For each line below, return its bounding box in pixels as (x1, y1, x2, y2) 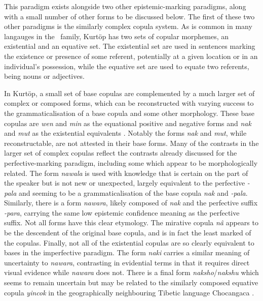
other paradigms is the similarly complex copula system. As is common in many (4, 21, 252, 32)
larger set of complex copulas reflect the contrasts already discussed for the (4, 147, 237, 158)
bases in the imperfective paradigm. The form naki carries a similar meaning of (4, 247, 250, 258)
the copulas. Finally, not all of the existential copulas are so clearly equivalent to (4, 237, 254, 248)
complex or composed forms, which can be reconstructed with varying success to (4, 98, 254, 108)
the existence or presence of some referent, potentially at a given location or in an (4, 50, 258, 61)
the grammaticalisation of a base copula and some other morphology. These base (4, 107, 254, 118)
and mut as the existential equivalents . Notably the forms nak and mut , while (4, 128, 247, 138)
